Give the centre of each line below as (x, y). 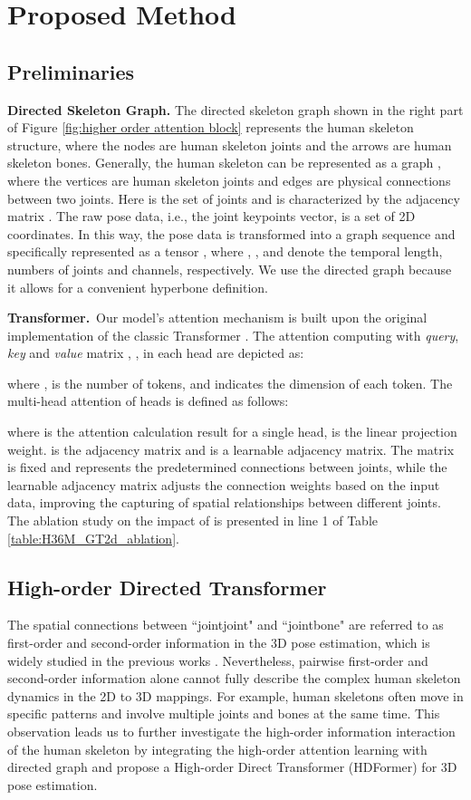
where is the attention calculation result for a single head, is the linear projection (232, 432)
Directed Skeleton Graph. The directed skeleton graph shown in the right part (235, 109)
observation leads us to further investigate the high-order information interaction (231, 731)
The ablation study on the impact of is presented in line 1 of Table (192, 520)
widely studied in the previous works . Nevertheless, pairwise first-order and (218, 660)
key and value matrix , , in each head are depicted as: (156, 353)
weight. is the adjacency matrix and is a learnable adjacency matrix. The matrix (231, 449)
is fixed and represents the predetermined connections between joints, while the (227, 467)
